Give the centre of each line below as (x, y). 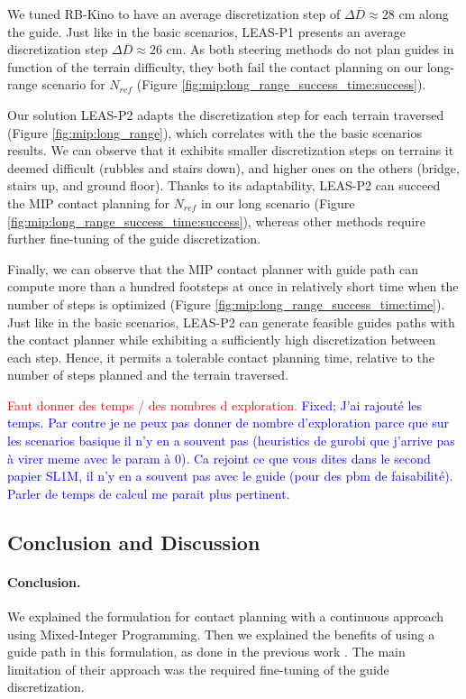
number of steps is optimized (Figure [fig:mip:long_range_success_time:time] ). (226, 304)
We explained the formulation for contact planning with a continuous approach (226, 616)
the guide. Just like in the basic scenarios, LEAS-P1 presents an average (206, 31)
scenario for (73, 84)
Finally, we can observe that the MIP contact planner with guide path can (213, 268)
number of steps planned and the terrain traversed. (148, 375)
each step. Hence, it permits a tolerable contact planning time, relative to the (221, 357)
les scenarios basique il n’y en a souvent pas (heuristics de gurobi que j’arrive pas (231, 441)
